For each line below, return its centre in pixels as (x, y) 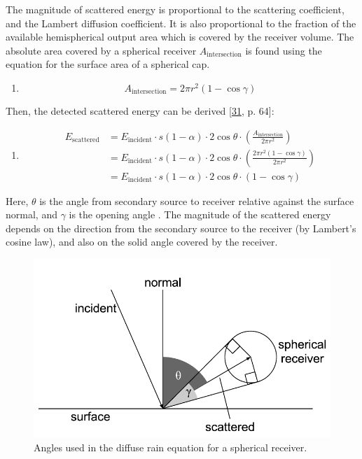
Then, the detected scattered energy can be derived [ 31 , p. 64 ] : (140, 110)
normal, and (32, 214)
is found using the (284, 50)
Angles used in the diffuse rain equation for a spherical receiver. (170, 447)
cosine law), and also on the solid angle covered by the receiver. (142, 242)
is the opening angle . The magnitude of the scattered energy (200, 214)
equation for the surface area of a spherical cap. (108, 64)
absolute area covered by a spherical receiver (101, 50)
